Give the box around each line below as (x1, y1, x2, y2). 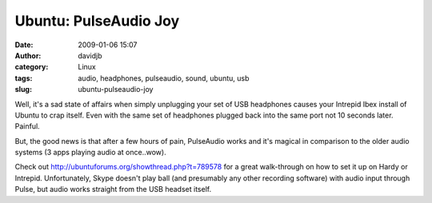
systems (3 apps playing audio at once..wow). (14, 148, 167, 157)
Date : (14, 40, 34, 50)
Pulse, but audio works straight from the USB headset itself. (14, 185, 212, 194)
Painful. (14, 121, 40, 131)
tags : (14, 73, 33, 83)
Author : (14, 50, 42, 60)
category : (14, 62, 49, 72)
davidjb (78, 50, 103, 60)
